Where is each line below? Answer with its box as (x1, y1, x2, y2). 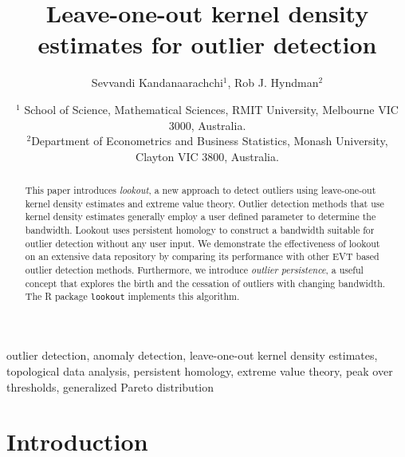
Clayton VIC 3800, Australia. (136, 148, 279, 164)
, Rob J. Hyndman (227, 74, 319, 91)
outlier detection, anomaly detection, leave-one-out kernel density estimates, (6, 347, 378, 364)
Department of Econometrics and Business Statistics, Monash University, (31, 132, 388, 149)
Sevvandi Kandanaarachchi (91, 74, 223, 91)
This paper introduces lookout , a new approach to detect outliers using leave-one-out (25, 183, 376, 197)
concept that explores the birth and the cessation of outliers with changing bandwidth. (25, 276, 386, 290)
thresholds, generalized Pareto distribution (6, 378, 214, 395)
